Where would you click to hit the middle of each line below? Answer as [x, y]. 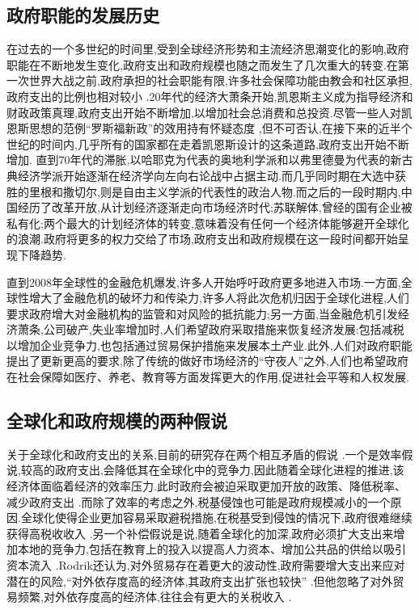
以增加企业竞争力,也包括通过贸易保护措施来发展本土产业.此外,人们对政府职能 [209, 345]
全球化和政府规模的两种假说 [117, 421]
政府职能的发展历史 [83, 15]
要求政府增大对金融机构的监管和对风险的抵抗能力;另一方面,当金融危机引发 [202, 313]
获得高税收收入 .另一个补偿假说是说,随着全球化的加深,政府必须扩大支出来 [200, 533]
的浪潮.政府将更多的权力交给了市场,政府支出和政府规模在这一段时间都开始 [202, 239]
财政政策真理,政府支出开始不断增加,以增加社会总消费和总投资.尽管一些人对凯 [209, 112]
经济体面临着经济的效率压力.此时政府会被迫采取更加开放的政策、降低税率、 [206, 486]
